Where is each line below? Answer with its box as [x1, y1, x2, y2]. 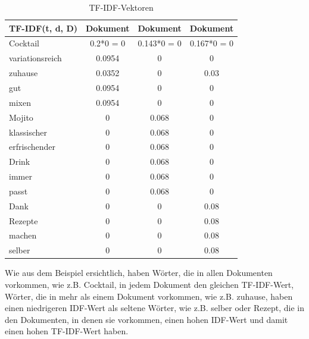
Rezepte [9, 214, 38, 227]
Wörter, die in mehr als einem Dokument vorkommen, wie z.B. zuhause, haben [5, 290, 293, 302]
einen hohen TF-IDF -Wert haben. [5, 325, 129, 337]
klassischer [9, 125, 48, 138]
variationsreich [9, 52, 62, 64]
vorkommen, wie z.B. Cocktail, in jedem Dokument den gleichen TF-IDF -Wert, [5, 278, 294, 290]
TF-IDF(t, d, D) [9, 21, 78, 34]
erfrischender [9, 140, 55, 153]
